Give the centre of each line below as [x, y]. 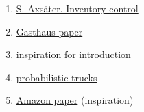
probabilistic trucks [57, 77]
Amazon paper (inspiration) [75, 100]
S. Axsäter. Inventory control [77, 8]
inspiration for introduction [73, 54]
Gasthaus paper [49, 31]
